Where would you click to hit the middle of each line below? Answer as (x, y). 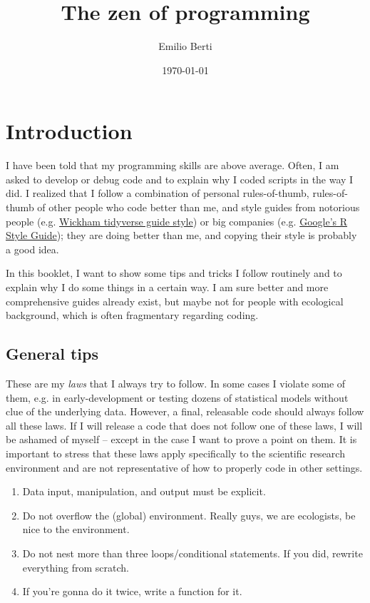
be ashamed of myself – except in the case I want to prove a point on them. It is (181, 439)
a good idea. (32, 249)
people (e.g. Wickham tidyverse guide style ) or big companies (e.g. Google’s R (177, 221)
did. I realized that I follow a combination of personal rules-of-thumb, (158, 193)
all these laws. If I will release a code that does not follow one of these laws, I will (184, 425)
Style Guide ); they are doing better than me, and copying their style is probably (181, 235)
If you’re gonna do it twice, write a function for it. (132, 591)
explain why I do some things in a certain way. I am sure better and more (167, 287)
